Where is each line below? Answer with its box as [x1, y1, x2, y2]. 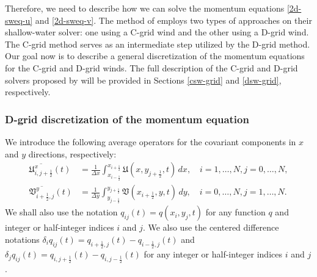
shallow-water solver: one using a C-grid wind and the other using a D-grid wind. [5, 26, 309, 38]
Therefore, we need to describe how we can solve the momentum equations [5, 2, 285, 14]
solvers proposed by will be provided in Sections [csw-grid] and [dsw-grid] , [5, 73, 282, 86]
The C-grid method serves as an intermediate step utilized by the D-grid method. [5, 37, 310, 50]
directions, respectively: [28, 147, 117, 160]
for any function [205, 206, 266, 218]
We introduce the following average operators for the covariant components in [5, 135, 296, 148]
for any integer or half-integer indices [144, 248, 282, 261]
